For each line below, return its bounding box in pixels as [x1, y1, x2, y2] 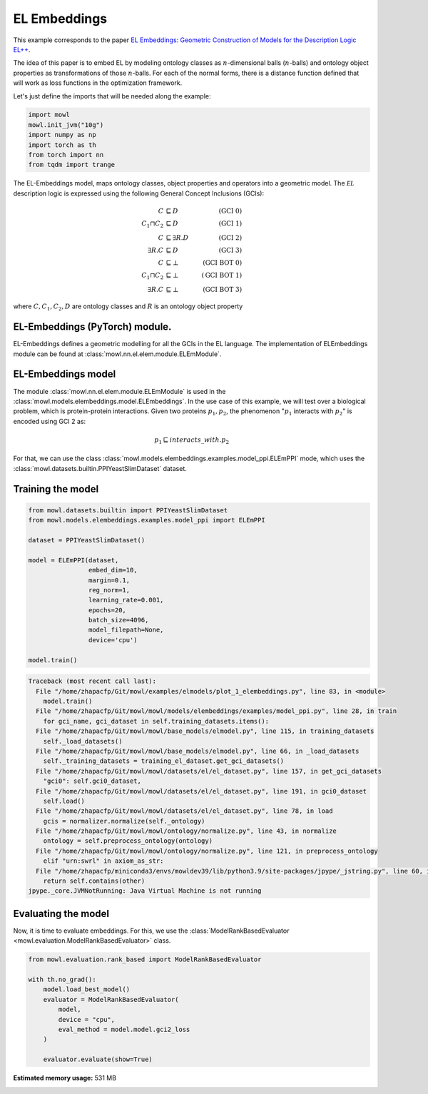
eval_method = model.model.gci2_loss [58, 1025, 190, 1034]
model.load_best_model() [43, 986, 131, 993]
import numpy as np [28, 131, 96, 139]
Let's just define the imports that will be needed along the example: [13, 91, 211, 100]
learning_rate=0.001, [88, 596, 164, 604]
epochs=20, [88, 606, 126, 614]
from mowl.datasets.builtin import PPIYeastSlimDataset [28, 506, 228, 514]
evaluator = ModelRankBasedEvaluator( [43, 996, 179, 1003]
